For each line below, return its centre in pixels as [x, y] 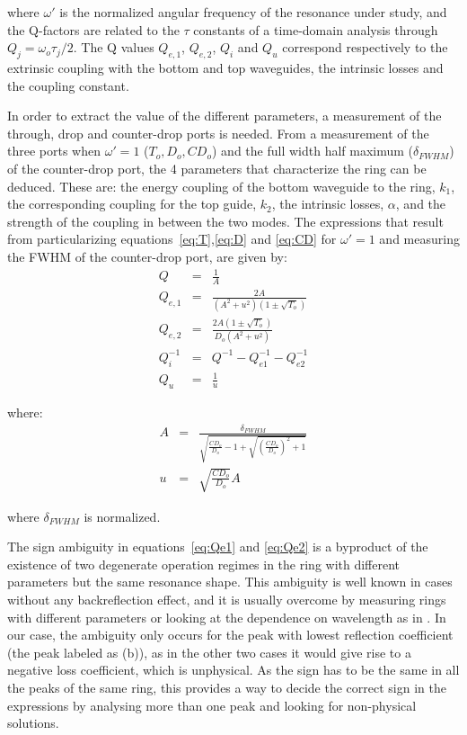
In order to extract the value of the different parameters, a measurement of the [225, 116]
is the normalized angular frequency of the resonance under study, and [253, 12]
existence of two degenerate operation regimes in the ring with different [204, 564]
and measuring [419, 239]
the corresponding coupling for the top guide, [132, 204]
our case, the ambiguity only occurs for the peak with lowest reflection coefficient [230, 635]
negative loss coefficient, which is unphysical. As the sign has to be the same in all [233, 670]
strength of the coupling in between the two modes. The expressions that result [225, 221]
